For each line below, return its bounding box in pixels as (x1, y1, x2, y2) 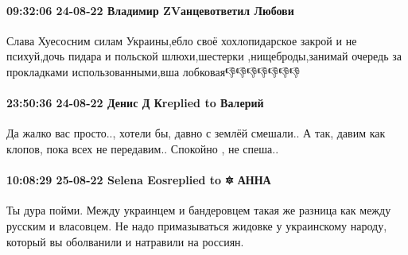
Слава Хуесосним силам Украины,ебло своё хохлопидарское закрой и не (6, 32, 357, 48)
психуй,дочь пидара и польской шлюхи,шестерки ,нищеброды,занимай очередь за (6, 48, 402, 64)
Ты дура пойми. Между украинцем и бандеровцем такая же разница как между (6, 202, 391, 218)
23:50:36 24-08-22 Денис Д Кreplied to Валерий (6, 95, 264, 111)
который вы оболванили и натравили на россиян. (6, 233, 244, 249)
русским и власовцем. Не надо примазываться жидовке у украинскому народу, (6, 217, 387, 234)
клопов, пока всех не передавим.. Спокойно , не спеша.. (6, 140, 279, 156)
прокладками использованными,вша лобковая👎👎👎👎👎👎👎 (6, 63, 301, 79)
